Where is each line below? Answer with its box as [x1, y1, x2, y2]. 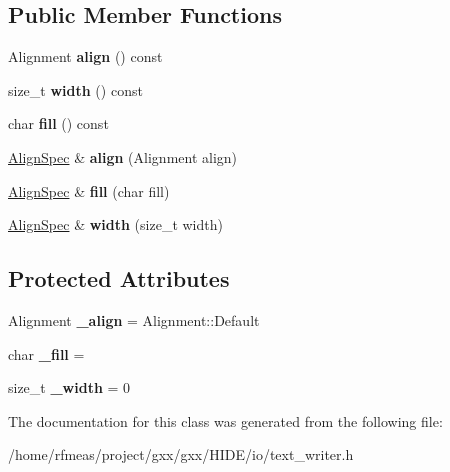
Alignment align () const [8, 46, 163, 67]
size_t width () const [8, 79, 143, 100]
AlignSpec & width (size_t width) [8, 214, 223, 235]
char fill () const [8, 113, 109, 134]
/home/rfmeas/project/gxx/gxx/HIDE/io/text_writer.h [8, 444, 354, 465]
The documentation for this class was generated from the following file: [8, 410, 443, 431]
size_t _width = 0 [8, 377, 131, 398]
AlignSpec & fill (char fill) [8, 180, 170, 201]
